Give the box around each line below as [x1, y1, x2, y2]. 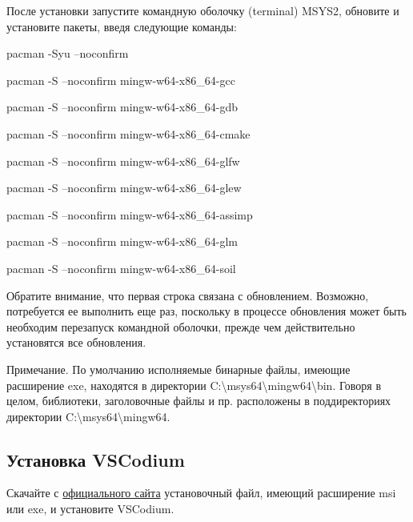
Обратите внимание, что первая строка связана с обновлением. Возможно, [6, 287, 369, 303]
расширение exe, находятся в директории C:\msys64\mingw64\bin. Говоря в [6, 376, 382, 393]
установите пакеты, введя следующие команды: [6, 18, 237, 34]
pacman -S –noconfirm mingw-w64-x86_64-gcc [6, 71, 235, 88]
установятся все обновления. [6, 334, 146, 351]
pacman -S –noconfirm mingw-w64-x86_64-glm [6, 233, 238, 250]
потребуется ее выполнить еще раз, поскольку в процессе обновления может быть [6, 303, 407, 319]
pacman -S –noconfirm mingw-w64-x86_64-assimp [6, 206, 253, 223]
